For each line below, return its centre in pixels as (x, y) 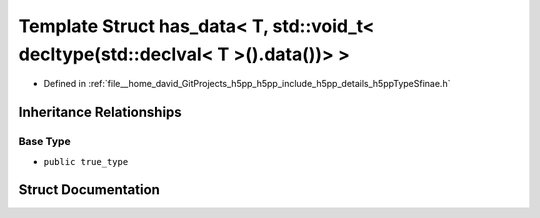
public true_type (86, 161)
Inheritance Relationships (100, 112)
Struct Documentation (89, 190)
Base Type (44, 142)
